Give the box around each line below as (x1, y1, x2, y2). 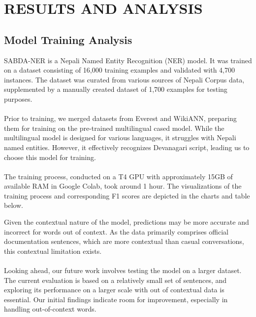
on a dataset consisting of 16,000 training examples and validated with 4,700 (4, 65, 235, 75)
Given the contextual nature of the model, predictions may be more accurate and (4, 217, 249, 227)
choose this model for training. (4, 152, 96, 162)
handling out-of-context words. (4, 304, 96, 314)
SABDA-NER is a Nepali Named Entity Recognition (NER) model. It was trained (4, 55, 252, 65)
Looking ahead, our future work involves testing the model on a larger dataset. (4, 265, 242, 276)
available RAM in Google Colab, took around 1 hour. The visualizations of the (4, 181, 242, 191)
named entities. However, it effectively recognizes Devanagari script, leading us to (4, 142, 250, 152)
